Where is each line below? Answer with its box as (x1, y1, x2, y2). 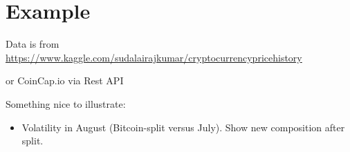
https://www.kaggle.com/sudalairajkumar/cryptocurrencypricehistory (6, 50, 302, 64)
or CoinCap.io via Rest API (6, 73, 124, 88)
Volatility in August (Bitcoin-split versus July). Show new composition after (21, 120, 345, 134)
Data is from (6, 37, 59, 51)
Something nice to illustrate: (6, 96, 126, 111)
